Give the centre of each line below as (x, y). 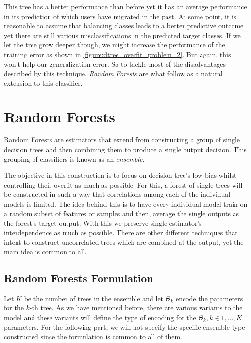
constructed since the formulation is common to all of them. (93, 336)
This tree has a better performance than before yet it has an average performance (125, 6)
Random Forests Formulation (79, 277)
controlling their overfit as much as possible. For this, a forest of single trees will (123, 184)
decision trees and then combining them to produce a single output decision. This (125, 149)
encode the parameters (209, 298)
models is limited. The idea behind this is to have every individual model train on (126, 204)
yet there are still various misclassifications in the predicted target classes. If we (122, 35)
